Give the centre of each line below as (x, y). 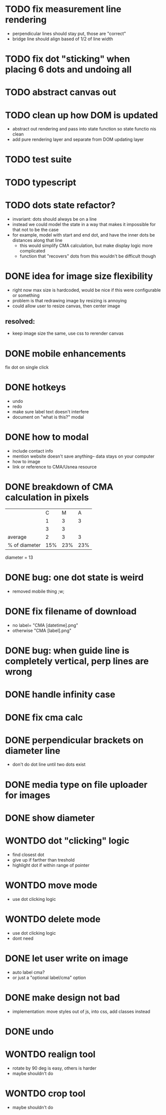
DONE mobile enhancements (66, 353)
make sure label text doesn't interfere (51, 412)
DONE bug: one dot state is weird (74, 577)
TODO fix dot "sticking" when (68, 59)
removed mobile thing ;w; (38, 591)
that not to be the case (35, 230)
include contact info (33, 451)
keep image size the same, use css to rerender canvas (68, 333)
